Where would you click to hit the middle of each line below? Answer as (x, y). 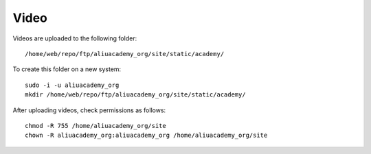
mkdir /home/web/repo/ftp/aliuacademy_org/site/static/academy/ (136, 95)
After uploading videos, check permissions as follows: (89, 110)
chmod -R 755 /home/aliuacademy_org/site (95, 126)
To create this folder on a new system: (67, 69)
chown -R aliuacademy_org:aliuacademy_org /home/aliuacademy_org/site (146, 136)
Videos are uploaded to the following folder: (75, 38)
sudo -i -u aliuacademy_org (72, 85)
